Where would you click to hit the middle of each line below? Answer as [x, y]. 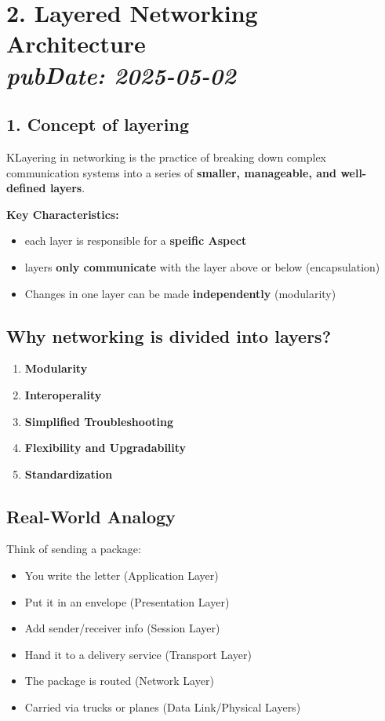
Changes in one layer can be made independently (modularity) [180, 293]
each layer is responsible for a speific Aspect [136, 240]
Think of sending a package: [74, 549]
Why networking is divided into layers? [169, 335]
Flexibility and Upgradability [105, 448]
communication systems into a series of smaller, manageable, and [172, 172]
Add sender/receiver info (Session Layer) [122, 628]
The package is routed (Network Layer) [119, 681]
